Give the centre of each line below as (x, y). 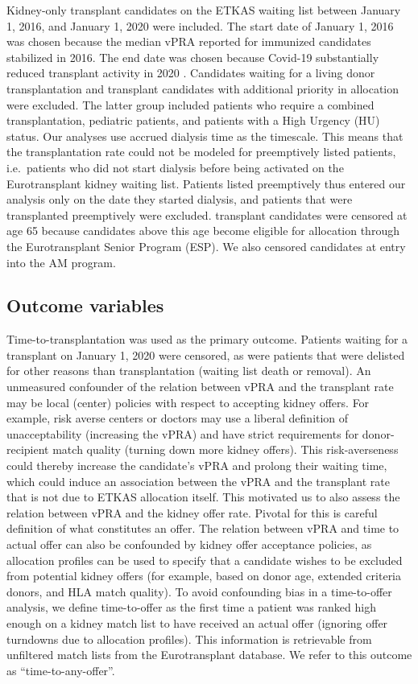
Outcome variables (85, 305)
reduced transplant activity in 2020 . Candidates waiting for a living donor (191, 73)
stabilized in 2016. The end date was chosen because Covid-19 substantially (193, 57)
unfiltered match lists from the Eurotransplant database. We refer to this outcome (209, 655)
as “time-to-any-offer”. (61, 670)
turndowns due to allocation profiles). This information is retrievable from (189, 639)
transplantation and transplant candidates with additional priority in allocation (203, 88)
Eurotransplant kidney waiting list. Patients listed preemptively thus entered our (206, 183)
